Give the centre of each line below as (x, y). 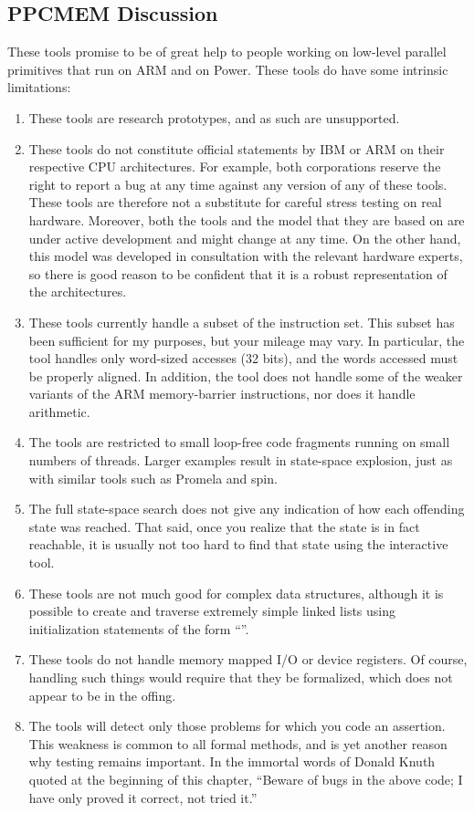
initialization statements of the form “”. (139, 628)
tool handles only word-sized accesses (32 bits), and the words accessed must (243, 358)
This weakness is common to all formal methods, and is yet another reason (238, 743)
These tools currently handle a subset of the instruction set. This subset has (242, 322)
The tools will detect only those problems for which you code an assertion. (237, 726)
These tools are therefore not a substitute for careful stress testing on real (235, 202)
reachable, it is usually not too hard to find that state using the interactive (238, 544)
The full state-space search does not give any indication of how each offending (247, 509)
